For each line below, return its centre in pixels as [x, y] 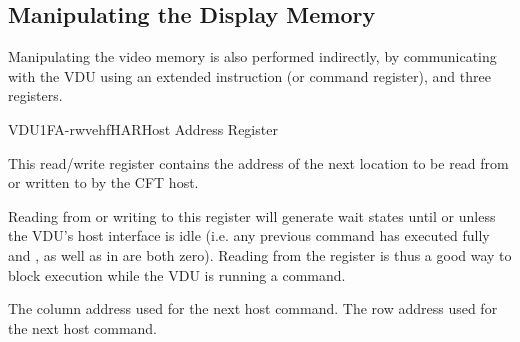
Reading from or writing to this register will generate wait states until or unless [252, 215]
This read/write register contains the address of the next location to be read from [258, 162]
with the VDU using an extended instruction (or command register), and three [249, 75]
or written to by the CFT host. [103, 182]
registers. [35, 95]
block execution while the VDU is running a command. [177, 274]
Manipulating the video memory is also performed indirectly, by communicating [252, 56]
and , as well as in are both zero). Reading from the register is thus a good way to [260, 254]
